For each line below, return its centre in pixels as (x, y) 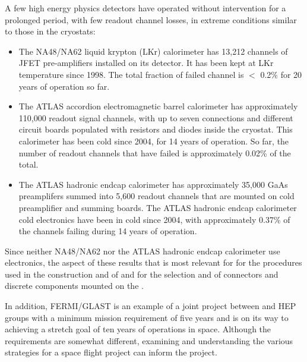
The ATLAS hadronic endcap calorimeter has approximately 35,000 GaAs (153, 184)
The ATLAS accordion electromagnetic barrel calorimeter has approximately (158, 106)
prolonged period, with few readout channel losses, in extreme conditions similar (151, 19)
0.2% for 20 (281, 74)
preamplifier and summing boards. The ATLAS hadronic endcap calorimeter (158, 207)
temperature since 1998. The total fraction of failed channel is (131, 74)
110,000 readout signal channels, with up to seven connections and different (156, 117)
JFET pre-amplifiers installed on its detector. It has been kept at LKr (146, 63)
